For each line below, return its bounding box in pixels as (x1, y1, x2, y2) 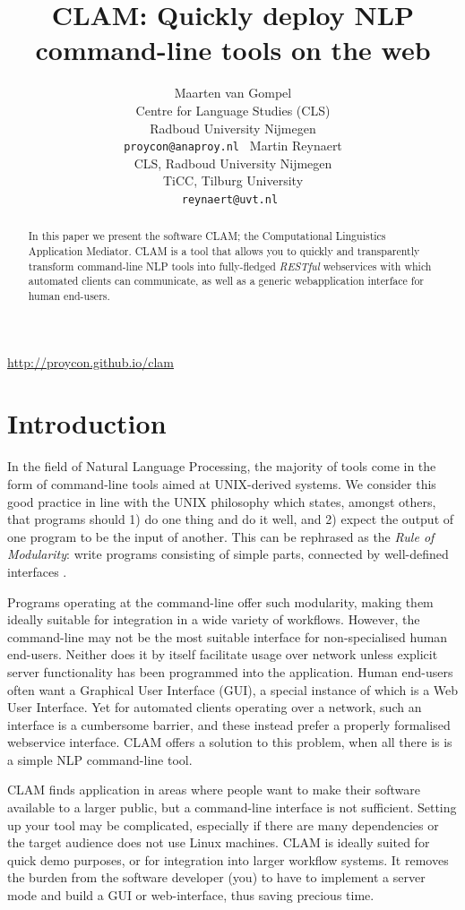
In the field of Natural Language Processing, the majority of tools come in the (7, 457, 436, 476)
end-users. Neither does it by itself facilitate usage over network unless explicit (7, 645, 438, 664)
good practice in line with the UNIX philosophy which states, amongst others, (7, 492, 436, 511)
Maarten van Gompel (174, 83, 292, 102)
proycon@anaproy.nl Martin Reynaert (124, 136, 342, 155)
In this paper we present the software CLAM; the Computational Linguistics (28, 228, 386, 244)
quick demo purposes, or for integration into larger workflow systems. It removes (7, 850, 449, 869)
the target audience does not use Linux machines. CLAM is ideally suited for (7, 833, 430, 852)
